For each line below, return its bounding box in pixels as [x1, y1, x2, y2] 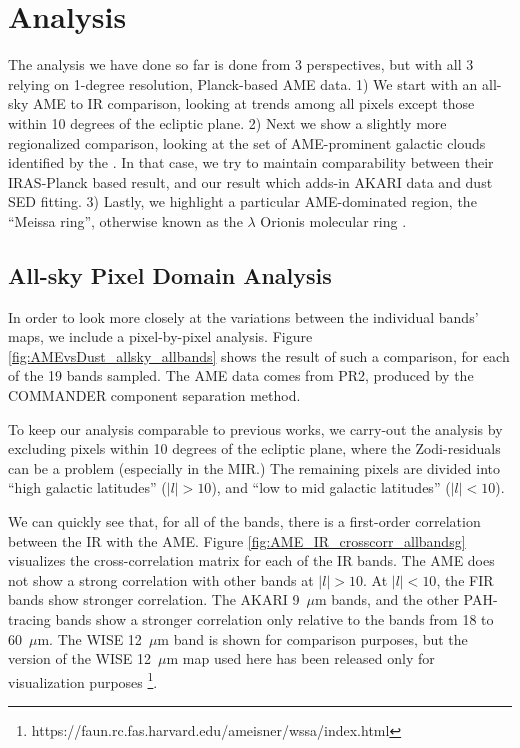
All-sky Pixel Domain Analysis [8, 259, 332, 290]
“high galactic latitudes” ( [8, 477, 167, 498]
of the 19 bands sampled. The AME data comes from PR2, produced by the [8, 365, 474, 386]
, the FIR [436, 569, 494, 590]
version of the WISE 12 [8, 648, 152, 669]
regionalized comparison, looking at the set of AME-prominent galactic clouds [8, 132, 486, 153]
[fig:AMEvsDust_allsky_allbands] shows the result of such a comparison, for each [8, 345, 510, 366]
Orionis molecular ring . [260, 210, 407, 231]
